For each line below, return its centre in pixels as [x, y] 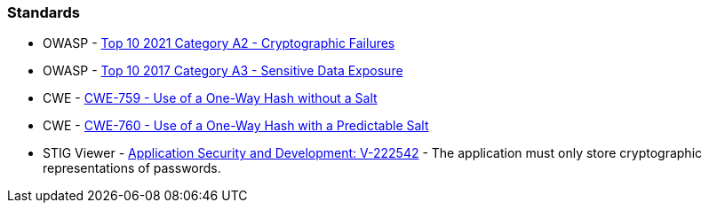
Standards [44, 12]
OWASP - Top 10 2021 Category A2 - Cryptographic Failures [219, 43]
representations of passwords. [132, 168]
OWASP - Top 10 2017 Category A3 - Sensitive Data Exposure [223, 71]
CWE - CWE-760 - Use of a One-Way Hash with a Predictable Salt [236, 126]
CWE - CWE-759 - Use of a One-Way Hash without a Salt [210, 98]
